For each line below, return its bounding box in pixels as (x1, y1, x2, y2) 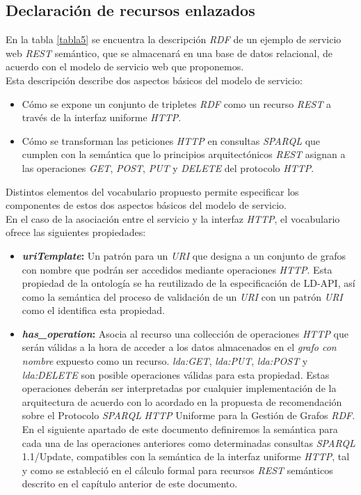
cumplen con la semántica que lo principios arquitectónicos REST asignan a (22, 147, 346, 162)
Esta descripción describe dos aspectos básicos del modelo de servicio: (6, 72, 303, 87)
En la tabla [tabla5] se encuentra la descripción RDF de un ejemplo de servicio (6, 32, 342, 47)
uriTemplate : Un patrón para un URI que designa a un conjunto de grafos (22, 248, 346, 262)
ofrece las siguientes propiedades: (6, 225, 146, 239)
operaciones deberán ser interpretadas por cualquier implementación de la (22, 381, 337, 395)
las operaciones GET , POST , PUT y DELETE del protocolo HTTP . (22, 160, 314, 175)
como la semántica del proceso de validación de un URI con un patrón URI (22, 289, 343, 304)
